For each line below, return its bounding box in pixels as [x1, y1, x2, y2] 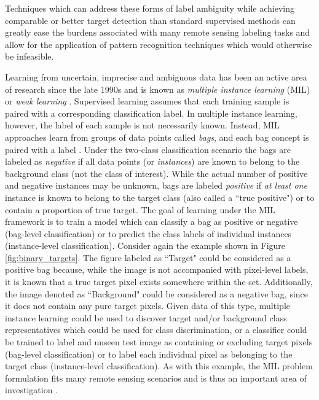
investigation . [5, 383, 58, 396]
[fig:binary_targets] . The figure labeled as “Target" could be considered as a [5, 251, 291, 264]
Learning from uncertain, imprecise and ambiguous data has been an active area [5, 70, 307, 83]
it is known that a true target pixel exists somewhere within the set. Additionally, [5, 275, 313, 288]
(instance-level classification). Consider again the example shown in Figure [5, 239, 286, 252]
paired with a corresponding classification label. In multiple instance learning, [5, 106, 297, 119]
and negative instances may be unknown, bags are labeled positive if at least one [5, 179, 307, 192]
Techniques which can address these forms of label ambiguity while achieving [5, 2, 295, 14]
